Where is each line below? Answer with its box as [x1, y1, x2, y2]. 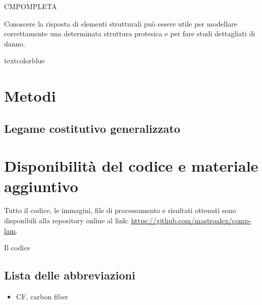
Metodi [4, 85, 56, 106]
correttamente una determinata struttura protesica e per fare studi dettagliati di [4, 28, 255, 39]
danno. [4, 38, 25, 49]
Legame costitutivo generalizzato [4, 120, 180, 136]
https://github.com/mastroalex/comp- [131, 215, 251, 226]
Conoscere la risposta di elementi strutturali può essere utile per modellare [4, 18, 238, 29]
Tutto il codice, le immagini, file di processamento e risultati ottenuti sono [4, 205, 236, 216]
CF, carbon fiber [16, 291, 68, 302]
